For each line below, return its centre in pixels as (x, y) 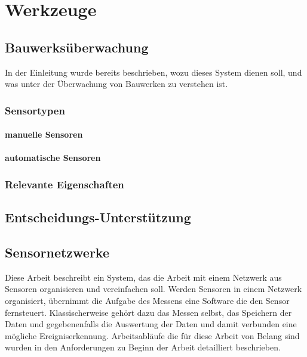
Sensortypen (35, 110)
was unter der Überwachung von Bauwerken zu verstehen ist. (116, 84)
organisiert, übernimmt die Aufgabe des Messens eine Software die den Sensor (147, 300)
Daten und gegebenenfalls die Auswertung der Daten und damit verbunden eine (151, 324)
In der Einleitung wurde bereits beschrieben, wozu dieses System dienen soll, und (153, 72)
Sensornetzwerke (57, 252)
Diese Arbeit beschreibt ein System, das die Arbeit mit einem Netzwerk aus (143, 277)
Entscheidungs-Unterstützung (98, 217)
